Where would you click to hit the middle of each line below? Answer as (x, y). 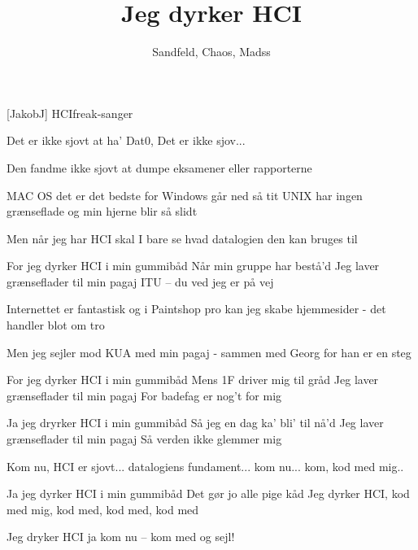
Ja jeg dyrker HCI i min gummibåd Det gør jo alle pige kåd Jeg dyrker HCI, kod (208, 493)
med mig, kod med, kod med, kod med (103, 509)
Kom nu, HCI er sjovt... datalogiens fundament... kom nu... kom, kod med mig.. (205, 466)
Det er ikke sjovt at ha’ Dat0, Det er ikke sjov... (126, 140)
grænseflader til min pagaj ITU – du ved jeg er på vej (140, 281)
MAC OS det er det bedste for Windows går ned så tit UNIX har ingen (185, 195)
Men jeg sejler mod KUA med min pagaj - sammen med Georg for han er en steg (209, 352)
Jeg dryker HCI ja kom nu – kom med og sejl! (121, 537)
